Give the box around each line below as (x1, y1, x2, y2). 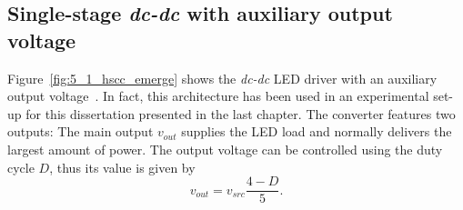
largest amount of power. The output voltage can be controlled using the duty (7, 139, 443, 158)
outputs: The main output (7, 122, 154, 141)
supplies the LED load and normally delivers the (181, 122, 452, 141)
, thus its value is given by (49, 157, 196, 176)
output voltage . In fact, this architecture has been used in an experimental (7, 86, 429, 105)
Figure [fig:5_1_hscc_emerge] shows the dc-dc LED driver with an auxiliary (7, 68, 438, 87)
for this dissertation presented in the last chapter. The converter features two (25, 104, 456, 123)
